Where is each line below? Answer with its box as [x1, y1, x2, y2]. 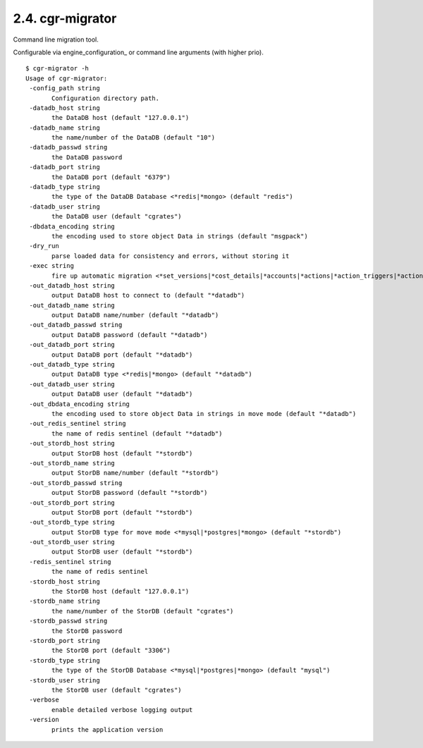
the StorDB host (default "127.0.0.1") [51, 587, 190, 596]
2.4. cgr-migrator [13, 11, 117, 26]
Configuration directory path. [51, 94, 160, 102]
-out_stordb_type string [29, 518, 116, 527]
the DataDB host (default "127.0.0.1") [51, 114, 190, 122]
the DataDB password [51, 153, 123, 161]
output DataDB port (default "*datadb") [51, 350, 193, 359]
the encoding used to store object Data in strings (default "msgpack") [51, 232, 308, 240]
